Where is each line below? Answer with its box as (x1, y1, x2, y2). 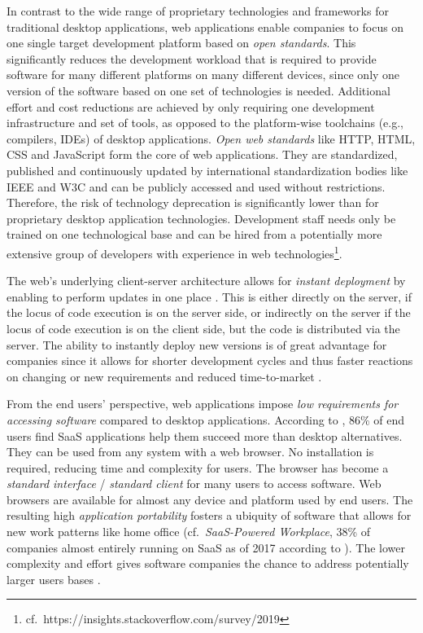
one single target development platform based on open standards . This (7, 34, 356, 51)
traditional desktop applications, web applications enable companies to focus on (7, 18, 404, 35)
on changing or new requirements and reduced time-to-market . (7, 367, 322, 385)
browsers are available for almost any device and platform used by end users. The (7, 490, 413, 508)
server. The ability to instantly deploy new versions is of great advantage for (7, 336, 387, 353)
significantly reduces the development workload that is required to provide (7, 50, 377, 67)
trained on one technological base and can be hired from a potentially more (7, 226, 382, 243)
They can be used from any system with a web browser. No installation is (7, 443, 374, 460)
